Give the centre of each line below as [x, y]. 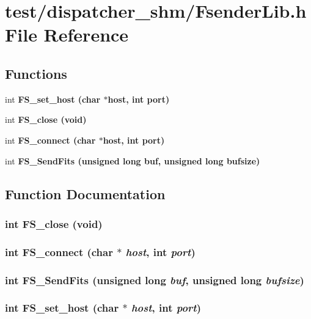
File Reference [67, 35]
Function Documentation [85, 193]
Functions [36, 73]
